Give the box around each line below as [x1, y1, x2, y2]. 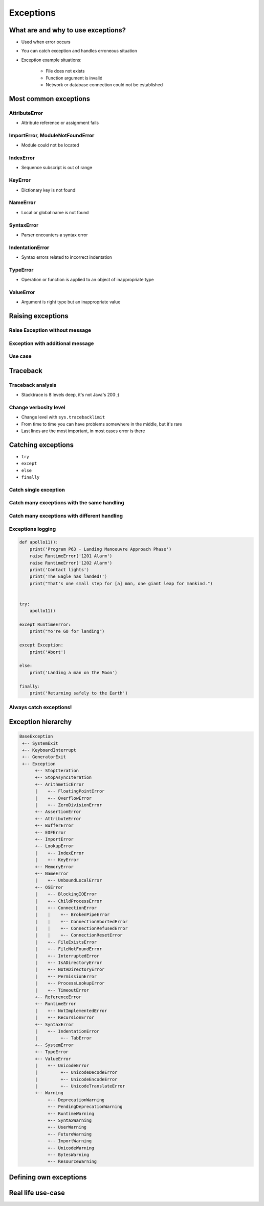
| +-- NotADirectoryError [35, 967, 105, 972]
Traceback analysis [9, 381, 57, 388]
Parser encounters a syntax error [21, 232, 88, 238]
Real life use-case [9, 1188, 66, 1197]
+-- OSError [35, 885, 64, 890]
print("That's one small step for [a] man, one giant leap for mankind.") [29, 581, 213, 586]
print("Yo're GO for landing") [29, 629, 105, 634]
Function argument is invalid [45, 75, 103, 81]
